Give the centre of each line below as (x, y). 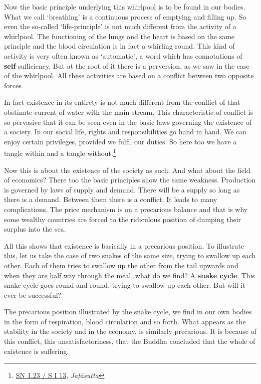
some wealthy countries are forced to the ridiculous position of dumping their (123, 219)
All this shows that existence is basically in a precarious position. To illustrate (124, 245)
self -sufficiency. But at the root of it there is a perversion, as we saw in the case (127, 65)
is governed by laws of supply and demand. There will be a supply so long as (122, 189)
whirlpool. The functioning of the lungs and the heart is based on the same (119, 36)
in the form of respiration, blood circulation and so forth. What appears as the (125, 321)
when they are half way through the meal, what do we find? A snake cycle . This (130, 275)
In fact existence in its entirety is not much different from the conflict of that (122, 102)
